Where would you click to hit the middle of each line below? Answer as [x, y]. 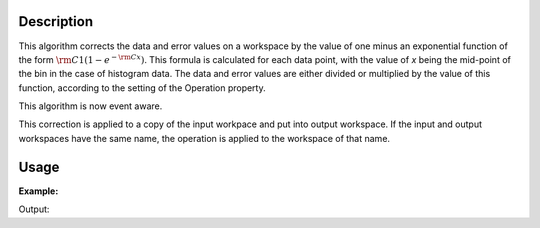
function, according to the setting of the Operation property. [142, 87]
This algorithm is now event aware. [90, 106]
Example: [38, 191]
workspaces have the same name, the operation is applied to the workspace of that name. [204, 138]
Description [56, 21]
